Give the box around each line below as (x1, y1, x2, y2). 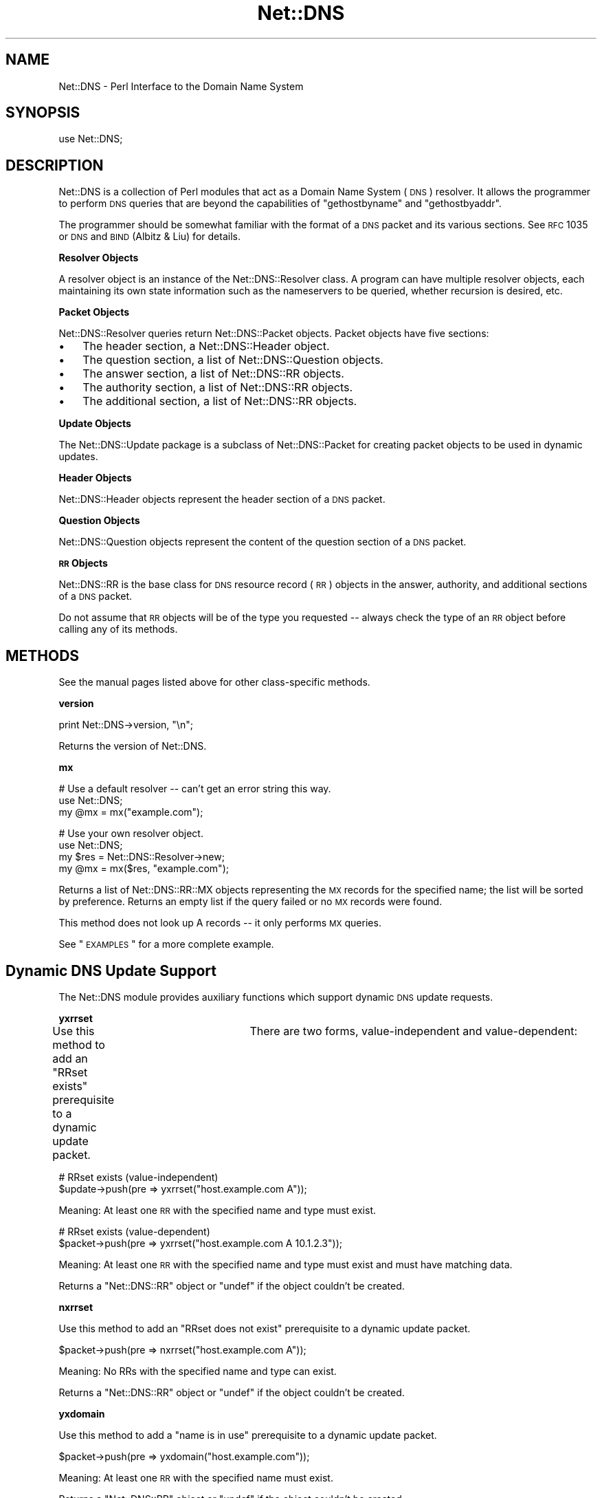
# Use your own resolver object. (58, 827, 203, 840)
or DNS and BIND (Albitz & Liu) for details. (58, 230, 241, 243)
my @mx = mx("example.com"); (58, 806, 203, 818)
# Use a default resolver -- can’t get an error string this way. (58, 783, 331, 795)
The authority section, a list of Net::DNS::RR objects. (82, 380, 353, 395)
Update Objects (58, 417, 131, 430)
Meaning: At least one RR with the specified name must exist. (58, 1471, 333, 1484)
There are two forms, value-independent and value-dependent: (249, 1023, 578, 1038)
